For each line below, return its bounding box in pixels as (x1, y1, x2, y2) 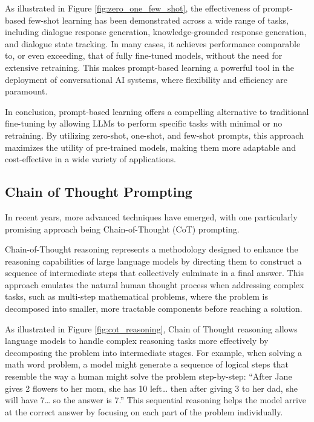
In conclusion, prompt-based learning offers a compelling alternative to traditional (5, 105, 309, 117)
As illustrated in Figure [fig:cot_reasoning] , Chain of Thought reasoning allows (5, 322, 298, 335)
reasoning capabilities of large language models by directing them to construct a (5, 254, 302, 267)
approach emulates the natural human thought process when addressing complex (5, 278, 304, 291)
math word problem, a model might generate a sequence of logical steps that (5, 358, 289, 371)
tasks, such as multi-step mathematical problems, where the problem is (5, 290, 268, 303)
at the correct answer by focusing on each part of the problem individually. (5, 405, 283, 418)
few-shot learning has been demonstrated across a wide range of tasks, (28, 13, 289, 26)
